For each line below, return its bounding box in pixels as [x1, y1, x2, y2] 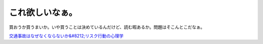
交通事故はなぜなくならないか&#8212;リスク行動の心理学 [9, 33, 124, 39]
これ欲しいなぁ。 [9, 7, 77, 18]
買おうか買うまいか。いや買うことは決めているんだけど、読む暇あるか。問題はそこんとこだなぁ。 [9, 24, 205, 30]
